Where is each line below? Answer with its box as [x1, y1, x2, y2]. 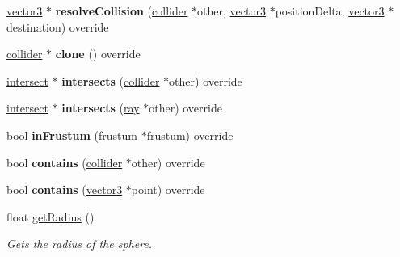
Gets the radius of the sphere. [6, 235, 153, 252]
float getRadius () [6, 208, 95, 225]
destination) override [6, 18, 109, 35]
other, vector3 [197, 2, 266, 19]
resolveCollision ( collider [55, 2, 188, 19]
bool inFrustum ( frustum [6, 126, 137, 143]
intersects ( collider [61, 72, 160, 89]
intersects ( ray [61, 99, 140, 116]
